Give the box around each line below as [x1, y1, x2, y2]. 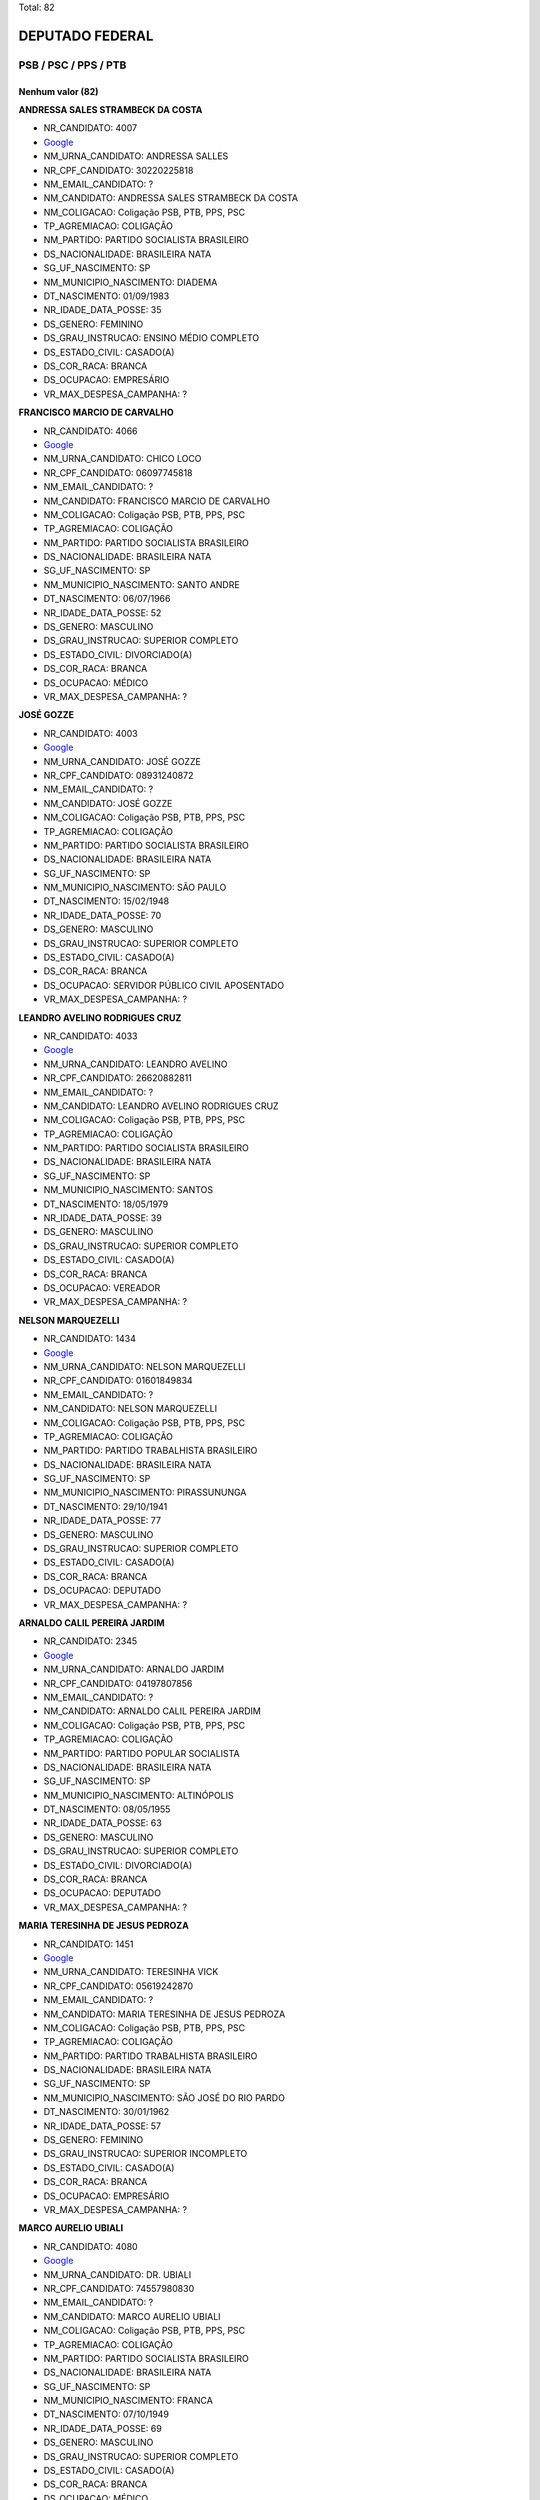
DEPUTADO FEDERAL [18, 27, 154, 44]
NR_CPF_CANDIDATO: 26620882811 [43, 1072, 192, 1084]
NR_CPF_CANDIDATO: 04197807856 [43, 1677, 193, 1689]
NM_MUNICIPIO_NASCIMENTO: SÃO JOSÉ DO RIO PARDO [43, 2091, 285, 2104]
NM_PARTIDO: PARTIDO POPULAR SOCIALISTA [43, 1747, 240, 1759]
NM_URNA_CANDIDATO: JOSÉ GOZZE [43, 755, 202, 767]
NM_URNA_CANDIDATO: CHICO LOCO [43, 453, 202, 465]
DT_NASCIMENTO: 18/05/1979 [43, 1198, 169, 1210]
